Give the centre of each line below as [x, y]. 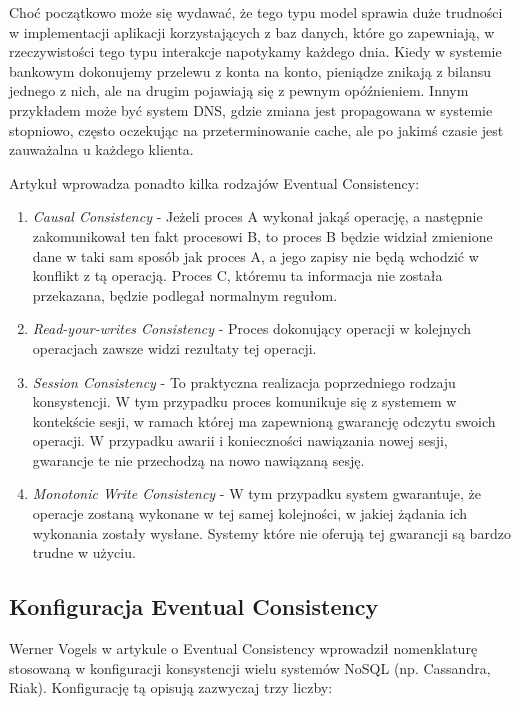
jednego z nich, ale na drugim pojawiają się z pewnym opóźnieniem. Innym [239, 90]
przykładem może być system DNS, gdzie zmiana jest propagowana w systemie [251, 109]
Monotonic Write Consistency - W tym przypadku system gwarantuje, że [256, 493]
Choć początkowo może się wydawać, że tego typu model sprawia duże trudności [256, 12]
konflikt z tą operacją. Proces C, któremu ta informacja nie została [237, 275]
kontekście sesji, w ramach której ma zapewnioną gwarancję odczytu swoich [264, 420]
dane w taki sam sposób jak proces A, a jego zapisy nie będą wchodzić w [255, 255]
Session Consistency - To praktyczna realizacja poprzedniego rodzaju [244, 381]
